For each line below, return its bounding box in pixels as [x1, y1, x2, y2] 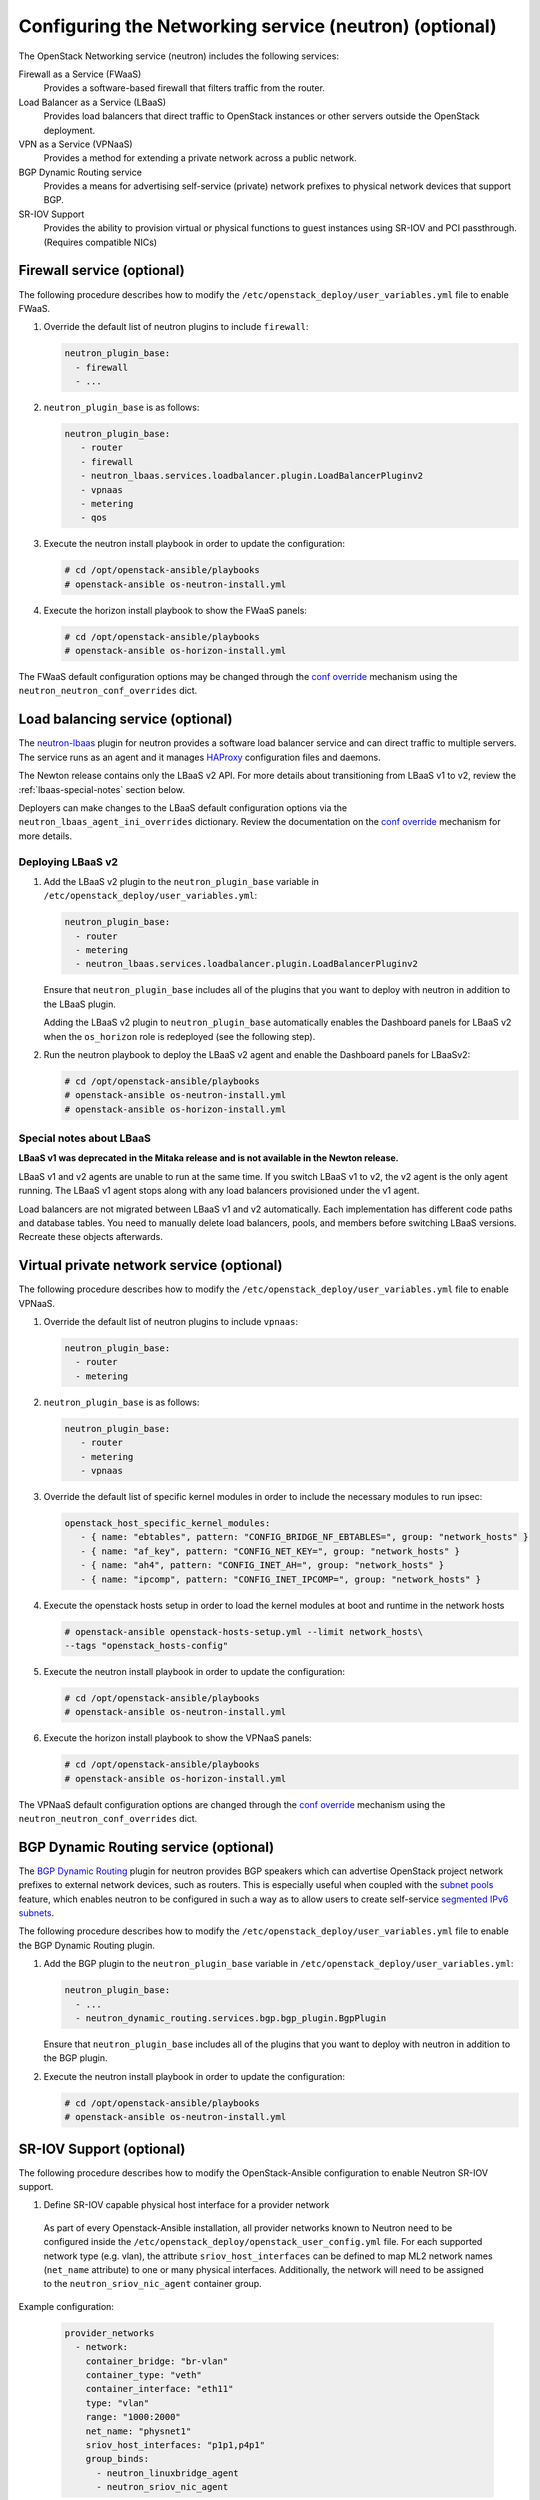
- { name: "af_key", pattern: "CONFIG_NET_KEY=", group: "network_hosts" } [80, 1545, 460, 1557]
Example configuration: [18, 2300, 115, 2312]
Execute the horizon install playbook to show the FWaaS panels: [43, 604, 307, 616]
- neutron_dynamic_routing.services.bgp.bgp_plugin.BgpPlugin [75, 2013, 387, 2024]
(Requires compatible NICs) [43, 236, 158, 248]
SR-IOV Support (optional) [18, 2140, 186, 2157]
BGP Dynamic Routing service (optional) [18, 1838, 275, 1855]
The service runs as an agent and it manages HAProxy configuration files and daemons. [18, 751, 381, 763]
